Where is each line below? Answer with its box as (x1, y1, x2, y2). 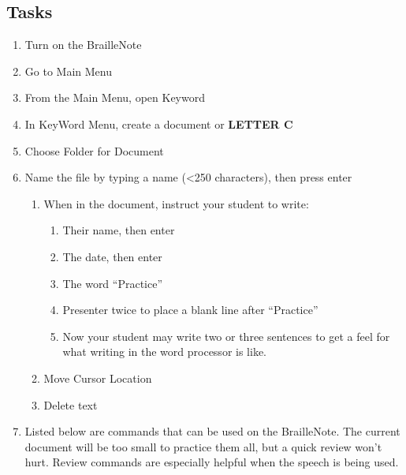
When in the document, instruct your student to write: (43, 195, 309, 211)
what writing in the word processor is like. (62, 343, 266, 360)
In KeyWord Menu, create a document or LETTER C (24, 115, 293, 132)
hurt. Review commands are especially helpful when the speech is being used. (24, 454, 399, 470)
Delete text (43, 396, 98, 413)
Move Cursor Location (43, 369, 152, 386)
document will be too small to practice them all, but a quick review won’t (24, 438, 382, 454)
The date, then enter (62, 248, 162, 264)
